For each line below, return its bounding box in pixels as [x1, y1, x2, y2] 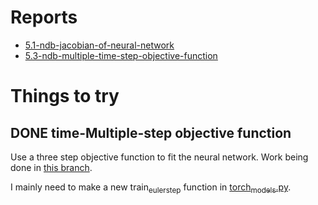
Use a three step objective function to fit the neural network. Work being [10, 151, 309, 163]
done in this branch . [10, 161, 93, 173]
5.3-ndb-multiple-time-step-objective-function [24, 49, 218, 61]
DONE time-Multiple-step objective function [10, 124, 292, 141]
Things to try [10, 85, 120, 108]
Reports [10, 6, 78, 29]
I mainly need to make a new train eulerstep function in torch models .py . [10, 181, 292, 195]
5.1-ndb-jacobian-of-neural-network [24, 39, 175, 51]
